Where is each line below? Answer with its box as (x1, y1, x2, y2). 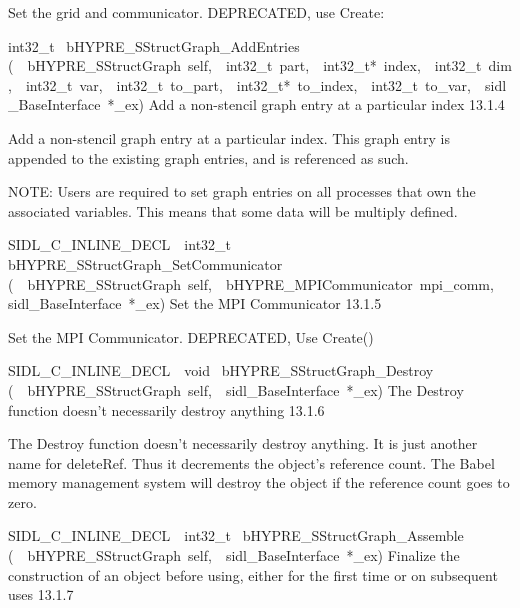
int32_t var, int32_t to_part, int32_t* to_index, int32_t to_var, (25, 74, 471, 95)
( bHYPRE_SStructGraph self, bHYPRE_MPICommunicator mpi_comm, (8, 273, 494, 294)
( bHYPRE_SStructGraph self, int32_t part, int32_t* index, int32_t (8, 55, 482, 76)
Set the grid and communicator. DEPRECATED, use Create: (8, 2, 385, 22)
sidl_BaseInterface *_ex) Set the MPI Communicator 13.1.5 (8, 293, 382, 314)
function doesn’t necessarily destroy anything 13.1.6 (8, 399, 325, 420)
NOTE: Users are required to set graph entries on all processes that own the (8, 181, 476, 202)
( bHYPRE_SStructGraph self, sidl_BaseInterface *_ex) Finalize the (8, 545, 460, 566)
